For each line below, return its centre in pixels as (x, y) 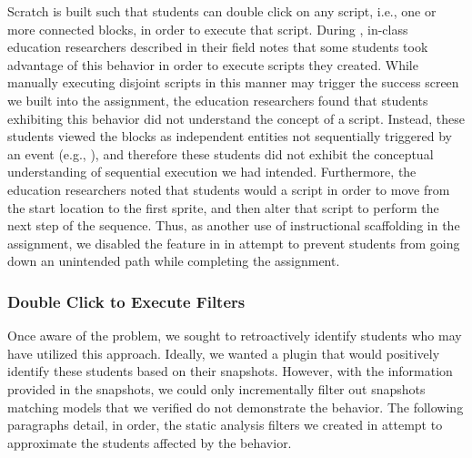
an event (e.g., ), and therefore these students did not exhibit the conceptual (221, 153)
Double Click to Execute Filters (126, 301)
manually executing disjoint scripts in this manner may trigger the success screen (233, 82)
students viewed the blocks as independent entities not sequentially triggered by (230, 136)
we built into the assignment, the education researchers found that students (218, 100)
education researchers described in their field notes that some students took (218, 47)
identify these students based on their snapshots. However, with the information (230, 371)
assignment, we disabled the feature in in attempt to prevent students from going (234, 243)
